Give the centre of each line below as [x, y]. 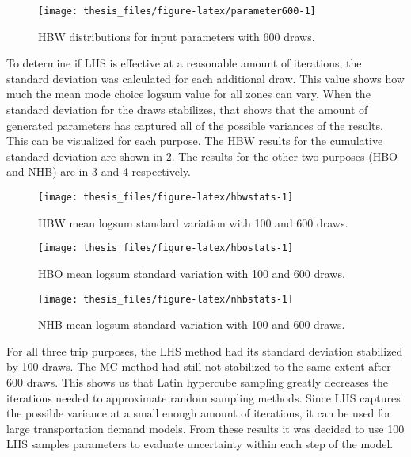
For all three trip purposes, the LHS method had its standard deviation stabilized [205, 350]
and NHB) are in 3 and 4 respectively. [99, 171]
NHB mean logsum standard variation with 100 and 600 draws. [192, 324]
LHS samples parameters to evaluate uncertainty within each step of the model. [200, 444]
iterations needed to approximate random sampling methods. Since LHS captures [204, 397]
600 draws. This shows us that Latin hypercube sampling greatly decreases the [197, 381]
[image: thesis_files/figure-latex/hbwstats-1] [166, 197]
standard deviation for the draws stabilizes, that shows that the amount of [187, 110]
